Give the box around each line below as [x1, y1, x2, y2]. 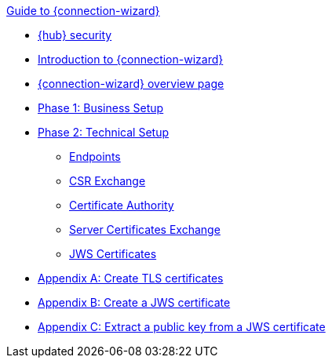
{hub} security [38, 28, 112, 42]
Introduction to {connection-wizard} [38, 53, 224, 66]
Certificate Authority [69, 198, 174, 212]
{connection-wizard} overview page [38, 77, 224, 90]
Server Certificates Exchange [69, 223, 221, 236]
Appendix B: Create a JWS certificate [38, 296, 231, 309]
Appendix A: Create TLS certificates [38, 271, 224, 285]
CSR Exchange [69, 174, 146, 187]
